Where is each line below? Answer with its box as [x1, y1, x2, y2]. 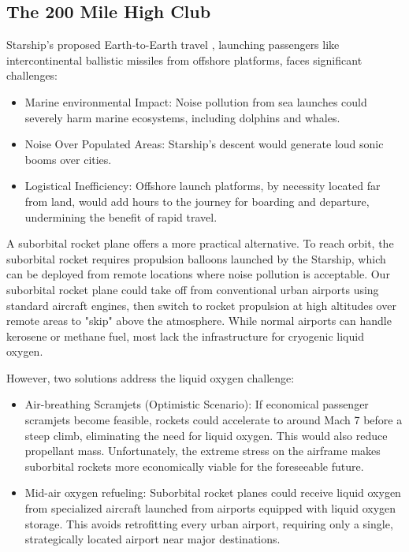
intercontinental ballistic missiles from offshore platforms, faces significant [6, 51, 363, 68]
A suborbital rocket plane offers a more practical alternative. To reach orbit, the [6, 235, 394, 252]
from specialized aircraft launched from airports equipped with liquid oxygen [24, 500, 396, 517]
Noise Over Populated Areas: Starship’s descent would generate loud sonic [24, 136, 384, 152]
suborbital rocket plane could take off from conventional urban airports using [6, 281, 379, 297]
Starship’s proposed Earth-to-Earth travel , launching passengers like [6, 36, 340, 53]
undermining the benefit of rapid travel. [24, 208, 218, 225]
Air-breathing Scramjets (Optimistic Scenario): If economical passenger [24, 396, 369, 412]
